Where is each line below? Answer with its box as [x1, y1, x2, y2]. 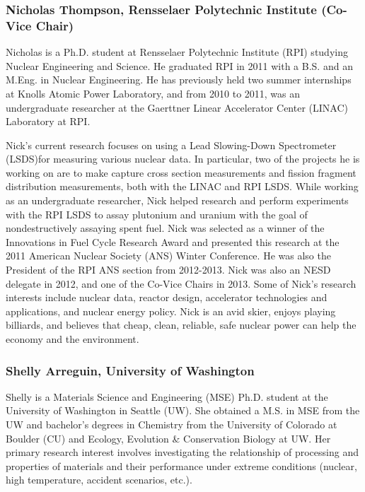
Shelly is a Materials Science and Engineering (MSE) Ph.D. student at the [6, 389, 328, 404]
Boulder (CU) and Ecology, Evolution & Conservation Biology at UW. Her [6, 430, 331, 445]
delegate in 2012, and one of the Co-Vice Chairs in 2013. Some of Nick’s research [6, 276, 357, 291]
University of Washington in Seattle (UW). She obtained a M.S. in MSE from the [6, 403, 360, 418]
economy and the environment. [6, 332, 139, 346]
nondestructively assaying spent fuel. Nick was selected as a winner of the [6, 221, 325, 235]
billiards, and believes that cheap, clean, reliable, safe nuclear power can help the [6, 317, 357, 332]
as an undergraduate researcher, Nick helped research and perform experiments [6, 193, 349, 208]
